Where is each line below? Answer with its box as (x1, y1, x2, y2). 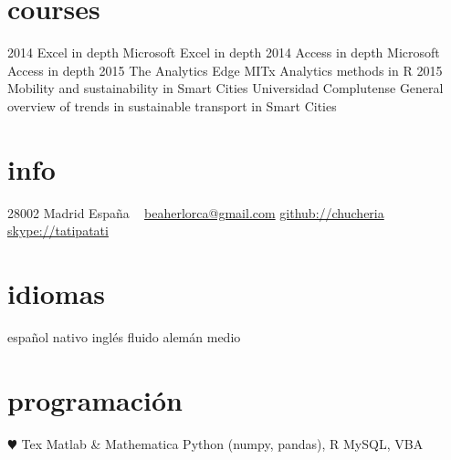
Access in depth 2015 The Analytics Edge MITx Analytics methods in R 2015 (7, 60, 443, 79)
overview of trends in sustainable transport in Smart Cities (7, 96, 337, 115)
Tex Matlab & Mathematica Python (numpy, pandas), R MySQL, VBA (21, 434, 424, 453)
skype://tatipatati (7, 221, 109, 240)
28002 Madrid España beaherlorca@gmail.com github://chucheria (7, 203, 384, 222)
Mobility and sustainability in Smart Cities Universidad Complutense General (7, 78, 444, 98)
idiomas (7, 275, 106, 311)
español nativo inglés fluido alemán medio (7, 327, 241, 346)
